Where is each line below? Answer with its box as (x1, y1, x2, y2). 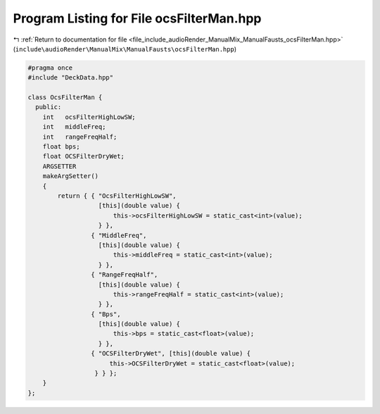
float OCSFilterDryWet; (42, 152, 125, 161)
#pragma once (27, 63, 73, 72)
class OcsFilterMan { (27, 94, 103, 101)
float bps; (42, 143, 80, 151)
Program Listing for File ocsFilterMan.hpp (13, 11, 262, 26)
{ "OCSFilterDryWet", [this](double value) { (90, 349, 251, 358)
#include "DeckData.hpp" (27, 74, 114, 82)
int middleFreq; (42, 123, 106, 131)
